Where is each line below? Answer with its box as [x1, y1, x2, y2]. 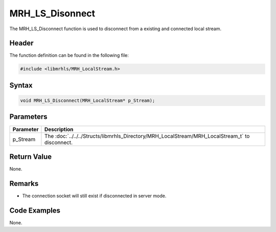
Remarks [9, 179, 39, 188]
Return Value [9, 152, 52, 161]
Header [9, 39, 34, 48]
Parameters [9, 113, 48, 121]
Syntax [9, 81, 33, 90]
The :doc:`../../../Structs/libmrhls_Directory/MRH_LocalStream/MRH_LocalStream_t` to [44, 132, 250, 139]
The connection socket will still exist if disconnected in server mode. [22, 193, 167, 199]
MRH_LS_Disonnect [9, 8, 96, 19]
